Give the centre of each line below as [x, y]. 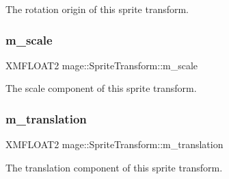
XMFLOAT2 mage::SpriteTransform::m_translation [114, 144]
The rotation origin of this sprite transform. [97, 9]
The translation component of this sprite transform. [114, 167]
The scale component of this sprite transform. [101, 88]
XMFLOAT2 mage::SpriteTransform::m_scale [102, 65]
